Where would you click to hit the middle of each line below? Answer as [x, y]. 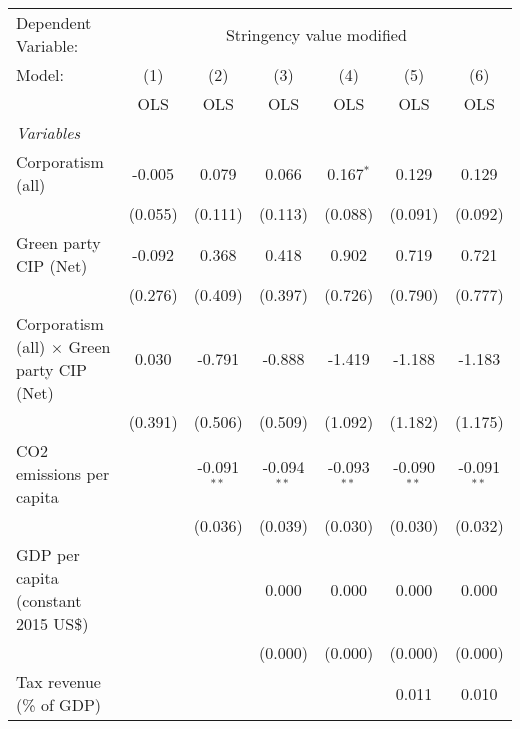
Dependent [54, 22]
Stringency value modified [316, 34]
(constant [49, 600]
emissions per [63, 473]
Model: [40, 74]
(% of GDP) [59, 704]
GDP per [48, 554]
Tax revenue [58, 681]
